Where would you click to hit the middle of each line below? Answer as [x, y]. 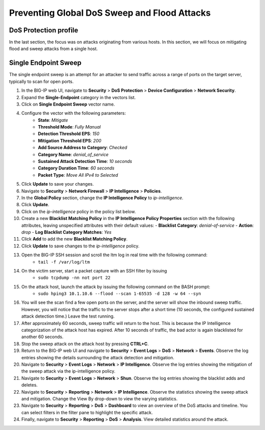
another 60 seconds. [42, 337]
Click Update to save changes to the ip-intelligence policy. [80, 246]
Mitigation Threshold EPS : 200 [70, 140]
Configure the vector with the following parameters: [74, 113]
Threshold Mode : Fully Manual [69, 127]
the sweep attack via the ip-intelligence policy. [68, 371]
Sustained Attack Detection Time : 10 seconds [85, 161]
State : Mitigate [53, 120]
